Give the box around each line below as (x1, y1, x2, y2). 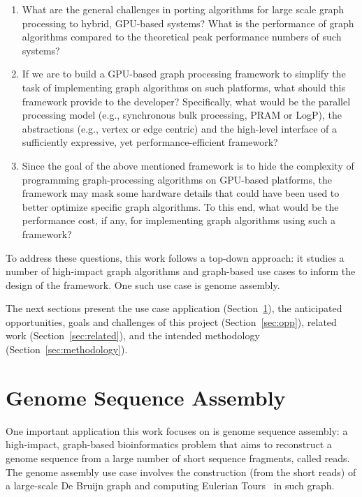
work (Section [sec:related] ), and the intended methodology (6, 328, 260, 343)
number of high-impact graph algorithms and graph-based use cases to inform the (6, 264, 356, 279)
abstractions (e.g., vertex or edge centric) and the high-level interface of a (22, 121, 338, 135)
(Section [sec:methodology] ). (6, 342, 128, 357)
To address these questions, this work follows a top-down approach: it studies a (6, 250, 345, 265)
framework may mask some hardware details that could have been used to (22, 186, 340, 200)
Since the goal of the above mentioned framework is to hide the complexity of (22, 158, 354, 172)
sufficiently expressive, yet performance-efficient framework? (22, 135, 278, 149)
